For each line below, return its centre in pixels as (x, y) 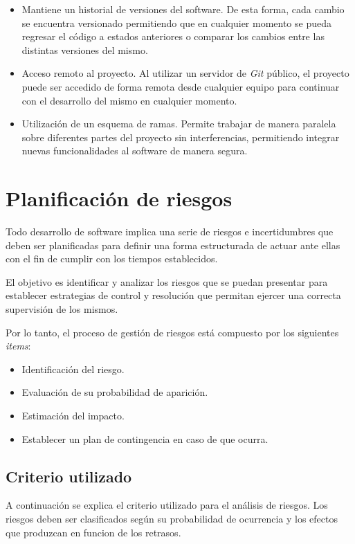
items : (18, 346)
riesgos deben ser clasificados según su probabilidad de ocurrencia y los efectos (172, 518)
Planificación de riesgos (119, 198)
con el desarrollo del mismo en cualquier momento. (129, 100)
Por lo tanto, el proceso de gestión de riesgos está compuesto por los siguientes (172, 332)
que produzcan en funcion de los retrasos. (93, 532)
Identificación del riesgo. (73, 369)
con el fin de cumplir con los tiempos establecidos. (112, 259)
